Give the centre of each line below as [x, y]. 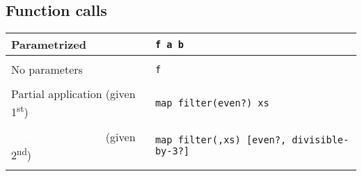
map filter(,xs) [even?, [221, 140]
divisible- [321, 140]
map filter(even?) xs [212, 103]
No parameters [47, 70]
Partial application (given [73, 94]
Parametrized [49, 45]
